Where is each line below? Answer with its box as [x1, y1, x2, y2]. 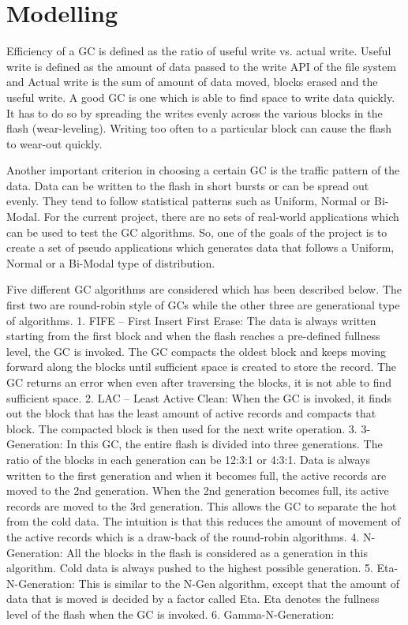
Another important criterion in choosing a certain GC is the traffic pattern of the [6, 162, 400, 178]
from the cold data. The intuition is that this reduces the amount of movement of [6, 513, 401, 530]
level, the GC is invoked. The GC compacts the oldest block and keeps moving [6, 342, 387, 359]
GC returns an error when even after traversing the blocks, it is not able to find [6, 374, 391, 390]
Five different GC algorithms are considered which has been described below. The [6, 281, 402, 298]
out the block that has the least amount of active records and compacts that [6, 405, 376, 421]
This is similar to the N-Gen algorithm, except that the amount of [78, 574, 399, 591]
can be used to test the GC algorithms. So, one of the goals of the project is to [6, 223, 387, 240]
